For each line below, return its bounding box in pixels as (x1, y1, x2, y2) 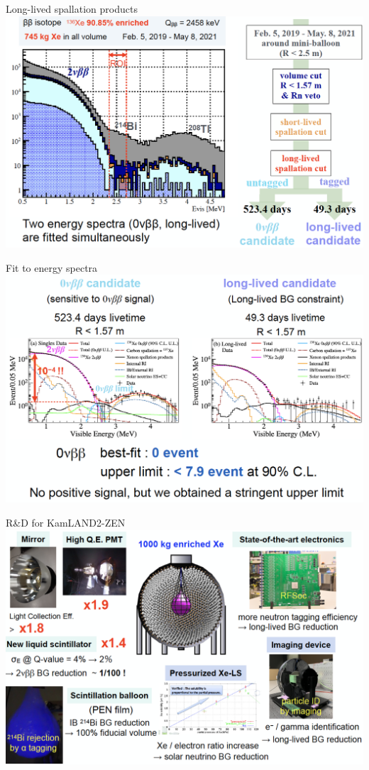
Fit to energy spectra (6, 260, 98, 275)
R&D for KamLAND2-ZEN (6, 515, 126, 530)
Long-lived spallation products (6, 1, 138, 16)
